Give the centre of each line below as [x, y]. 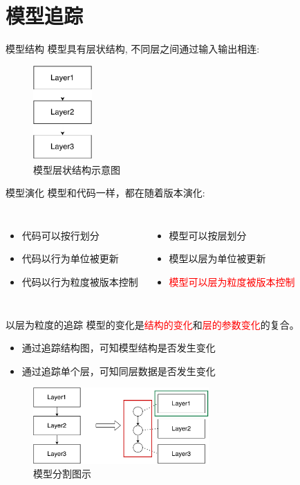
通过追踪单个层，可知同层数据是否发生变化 [119, 370]
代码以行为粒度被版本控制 [80, 282]
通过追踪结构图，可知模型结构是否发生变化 [119, 348]
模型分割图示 [62, 474]
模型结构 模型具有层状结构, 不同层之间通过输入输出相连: [133, 49]
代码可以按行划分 [60, 235]
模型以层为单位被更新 [217, 258]
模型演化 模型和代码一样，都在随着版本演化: [105, 193]
